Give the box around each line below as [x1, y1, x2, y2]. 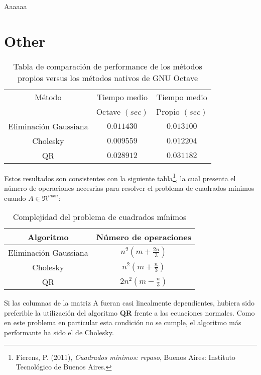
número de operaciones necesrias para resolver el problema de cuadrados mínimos [4, 182, 254, 193]
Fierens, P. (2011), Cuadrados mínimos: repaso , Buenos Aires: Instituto [16, 351, 235, 362]
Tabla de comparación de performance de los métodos [13, 60, 202, 72]
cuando [4, 192, 26, 203]
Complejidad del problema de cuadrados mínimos [13, 211, 187, 223]
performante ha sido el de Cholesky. [4, 327, 114, 337]
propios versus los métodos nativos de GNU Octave [18, 71, 198, 84]
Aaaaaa [4, 1, 27, 11]
